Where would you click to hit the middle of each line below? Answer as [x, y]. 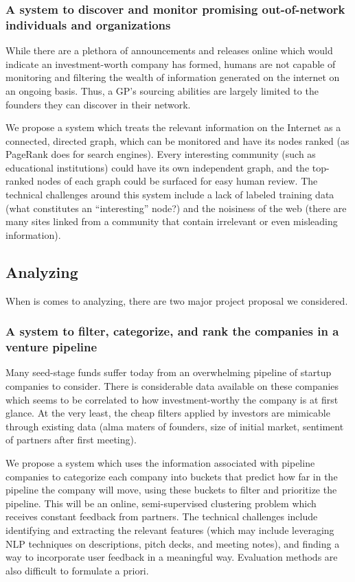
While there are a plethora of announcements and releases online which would [169, 50]
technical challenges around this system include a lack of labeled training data [170, 195]
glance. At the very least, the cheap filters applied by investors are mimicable [168, 413]
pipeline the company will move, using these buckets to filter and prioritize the [171, 490]
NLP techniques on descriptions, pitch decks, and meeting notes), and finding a [173, 543]
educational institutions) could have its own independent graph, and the [158, 167]
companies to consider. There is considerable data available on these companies [172, 385]
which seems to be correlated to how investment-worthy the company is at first [172, 399]
